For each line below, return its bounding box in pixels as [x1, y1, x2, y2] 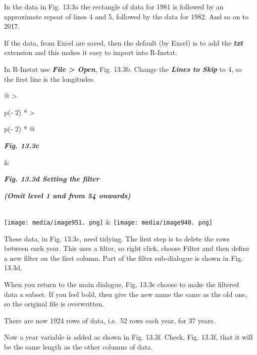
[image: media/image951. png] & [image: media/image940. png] [4, 216, 213, 227]
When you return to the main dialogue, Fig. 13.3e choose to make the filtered [4, 279, 239, 289]
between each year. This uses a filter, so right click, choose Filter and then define [4, 243, 250, 253]
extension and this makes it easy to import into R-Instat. [4, 47, 178, 58]
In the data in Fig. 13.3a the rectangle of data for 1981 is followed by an [4, 1, 224, 11]
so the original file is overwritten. [4, 298, 104, 309]
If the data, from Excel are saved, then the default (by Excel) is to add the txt [4, 37, 243, 48]
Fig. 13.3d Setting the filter [4, 174, 100, 184]
